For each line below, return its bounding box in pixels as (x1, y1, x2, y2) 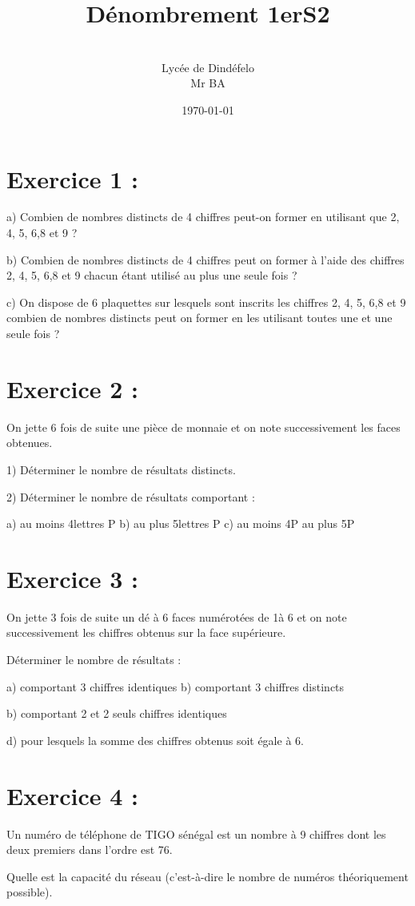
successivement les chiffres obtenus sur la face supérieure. (6, 624, 286, 641)
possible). (6, 884, 53, 900)
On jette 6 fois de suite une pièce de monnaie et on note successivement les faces (6, 418, 401, 435)
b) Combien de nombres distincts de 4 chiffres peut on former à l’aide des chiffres (6, 251, 405, 268)
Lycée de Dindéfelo (162, 58, 254, 75)
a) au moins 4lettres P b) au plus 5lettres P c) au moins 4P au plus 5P (6, 515, 355, 532)
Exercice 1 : (6, 162, 138, 195)
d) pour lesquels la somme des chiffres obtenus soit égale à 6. (6, 731, 304, 748)
